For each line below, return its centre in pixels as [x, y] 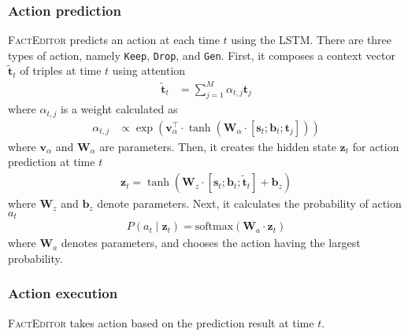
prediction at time [52, 162]
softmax [214, 227]
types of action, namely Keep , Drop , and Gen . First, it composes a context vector [202, 55]
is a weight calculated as [119, 109]
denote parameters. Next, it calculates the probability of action [249, 203]
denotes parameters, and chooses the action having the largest [211, 243]
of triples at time [61, 70]
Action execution [63, 293]
